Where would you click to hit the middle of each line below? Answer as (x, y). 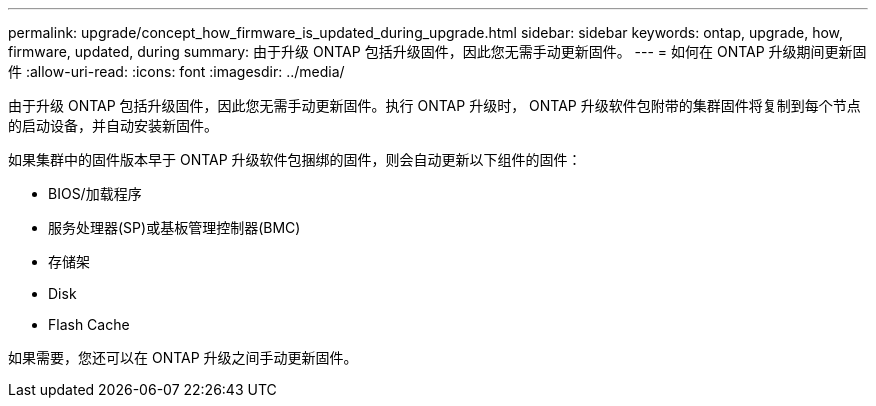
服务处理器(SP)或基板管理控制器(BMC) (174, 227)
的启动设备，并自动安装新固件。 (113, 125)
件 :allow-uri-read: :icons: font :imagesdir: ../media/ (176, 71)
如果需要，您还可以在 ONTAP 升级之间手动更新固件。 (183, 357)
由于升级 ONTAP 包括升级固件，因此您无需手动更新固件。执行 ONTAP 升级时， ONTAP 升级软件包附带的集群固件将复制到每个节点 (434, 105)
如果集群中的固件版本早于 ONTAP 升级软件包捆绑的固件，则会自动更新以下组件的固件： (295, 159)
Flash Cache (89, 324)
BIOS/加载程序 (95, 193)
